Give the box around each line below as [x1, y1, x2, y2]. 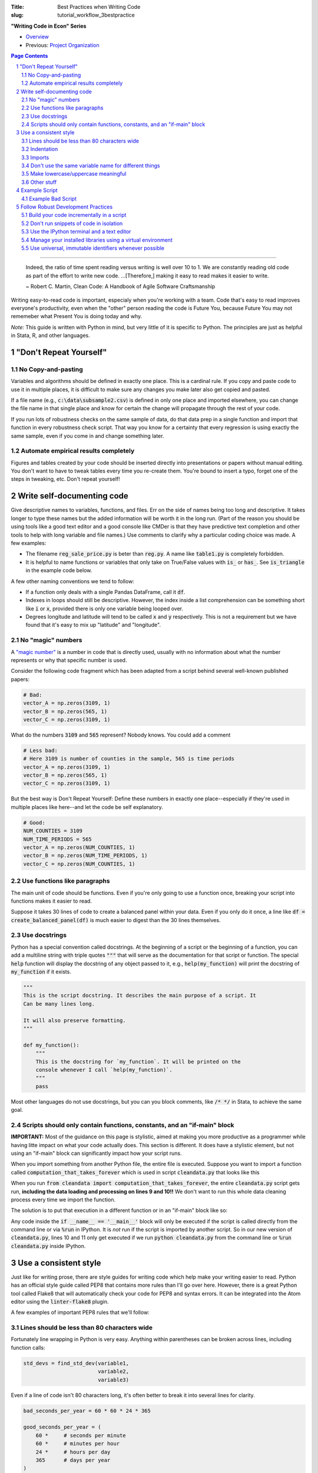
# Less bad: [23, 747, 58, 754]
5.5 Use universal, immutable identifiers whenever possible [21, 245, 165, 252]
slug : [11, 12, 24, 19]
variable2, [97, 1368, 130, 1375]
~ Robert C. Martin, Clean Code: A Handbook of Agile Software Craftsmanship [25, 283, 216, 290]
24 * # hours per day [35, 1448, 111, 1455]
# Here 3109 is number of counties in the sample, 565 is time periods [23, 755, 235, 762]
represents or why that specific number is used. [11, 657, 127, 663]
